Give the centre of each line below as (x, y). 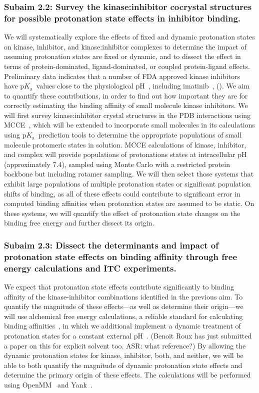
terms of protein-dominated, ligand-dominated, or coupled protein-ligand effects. (127, 66)
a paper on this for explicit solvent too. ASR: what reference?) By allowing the (125, 345)
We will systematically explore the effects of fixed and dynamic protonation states (129, 37)
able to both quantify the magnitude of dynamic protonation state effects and (123, 365)
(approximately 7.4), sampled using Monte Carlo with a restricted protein (117, 164)
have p (14, 86)
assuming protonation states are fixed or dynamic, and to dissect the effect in (122, 56)
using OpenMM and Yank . (48, 385)
